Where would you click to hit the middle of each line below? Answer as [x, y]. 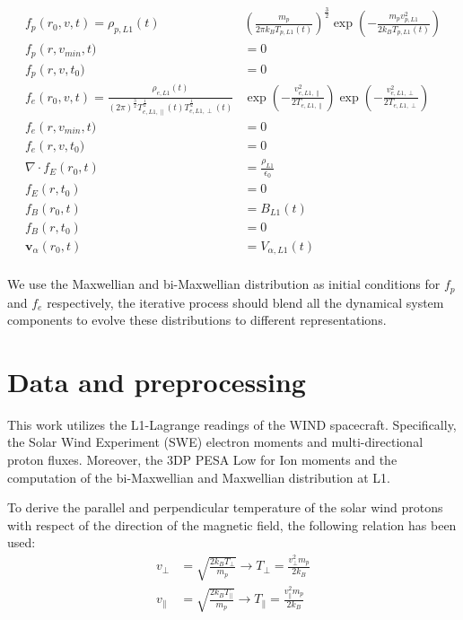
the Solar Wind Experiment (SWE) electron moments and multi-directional [215, 442]
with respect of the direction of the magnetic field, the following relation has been [232, 524]
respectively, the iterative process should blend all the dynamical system [245, 302]
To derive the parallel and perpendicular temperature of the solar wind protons [225, 507]
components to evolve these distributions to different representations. [197, 320]
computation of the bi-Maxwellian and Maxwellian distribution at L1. [199, 477]
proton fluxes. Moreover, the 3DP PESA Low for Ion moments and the [202, 460]
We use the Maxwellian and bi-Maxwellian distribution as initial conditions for [224, 284]
